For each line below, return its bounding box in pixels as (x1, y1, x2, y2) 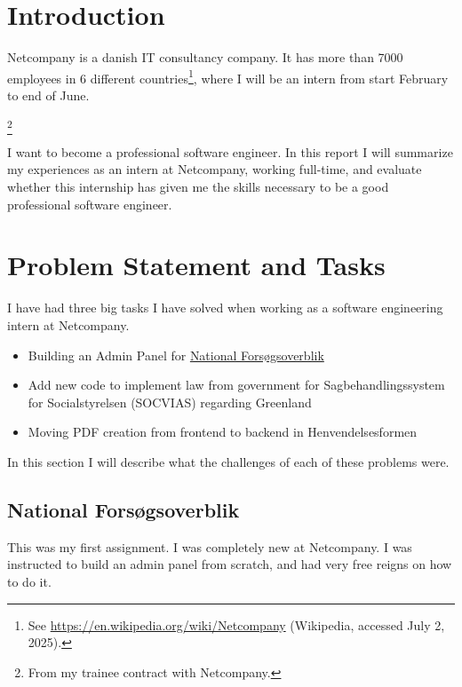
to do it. (7, 572, 52, 590)
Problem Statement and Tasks (7, 247, 386, 283)
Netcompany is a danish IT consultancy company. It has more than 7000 (7, 48, 403, 67)
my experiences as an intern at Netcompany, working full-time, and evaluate (7, 160, 422, 178)
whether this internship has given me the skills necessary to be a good (7, 178, 389, 196)
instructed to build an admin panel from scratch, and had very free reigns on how (7, 555, 452, 573)
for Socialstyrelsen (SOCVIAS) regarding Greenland (28, 392, 312, 411)
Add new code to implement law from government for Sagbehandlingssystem (28, 375, 445, 394)
